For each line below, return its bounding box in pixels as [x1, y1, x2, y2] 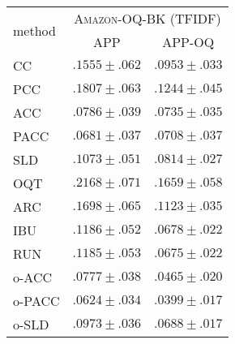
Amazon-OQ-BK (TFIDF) [74, 9, 221, 28]
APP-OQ [162, 32, 215, 51]
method [13, 20, 56, 40]
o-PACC [13, 291, 60, 310]
